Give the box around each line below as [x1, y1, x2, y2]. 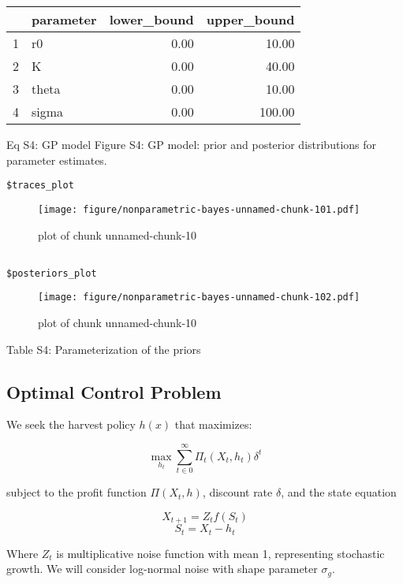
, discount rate [202, 484, 273, 500]
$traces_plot [6, 180, 74, 192]
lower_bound [109, 10, 194, 28]
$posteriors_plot [6, 267, 97, 279]
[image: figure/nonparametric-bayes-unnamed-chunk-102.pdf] [38, 292, 360, 303]
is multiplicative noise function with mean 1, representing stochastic [56, 545, 385, 561]
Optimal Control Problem [6, 379, 222, 404]
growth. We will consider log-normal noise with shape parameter [6, 560, 318, 577]
